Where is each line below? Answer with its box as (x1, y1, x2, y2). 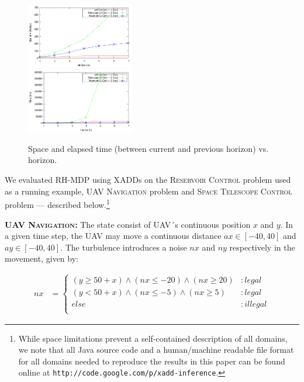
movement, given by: (5, 252, 78, 265)
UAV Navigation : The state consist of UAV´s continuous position (5, 218, 251, 230)
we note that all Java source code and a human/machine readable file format (18, 343, 294, 356)
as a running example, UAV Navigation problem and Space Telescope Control (5, 185, 292, 197)
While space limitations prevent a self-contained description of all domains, (18, 332, 288, 344)
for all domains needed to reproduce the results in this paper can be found (18, 355, 285, 367)
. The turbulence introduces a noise (60, 241, 187, 253)
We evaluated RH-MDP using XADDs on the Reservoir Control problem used (5, 173, 291, 186)
